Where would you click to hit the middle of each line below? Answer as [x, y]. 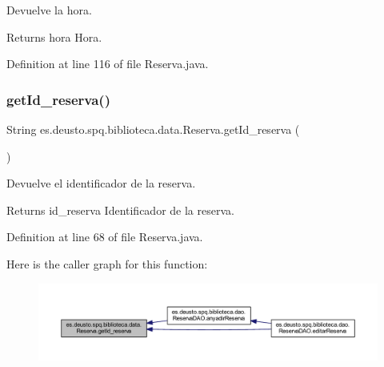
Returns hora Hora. [54, 36]
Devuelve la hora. [49, 10]
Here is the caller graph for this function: [107, 263]
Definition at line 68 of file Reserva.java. [105, 237]
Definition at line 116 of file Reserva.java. [108, 64]
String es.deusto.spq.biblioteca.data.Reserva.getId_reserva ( [153, 129]
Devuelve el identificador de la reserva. [101, 183]
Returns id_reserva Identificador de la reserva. [120, 210]
